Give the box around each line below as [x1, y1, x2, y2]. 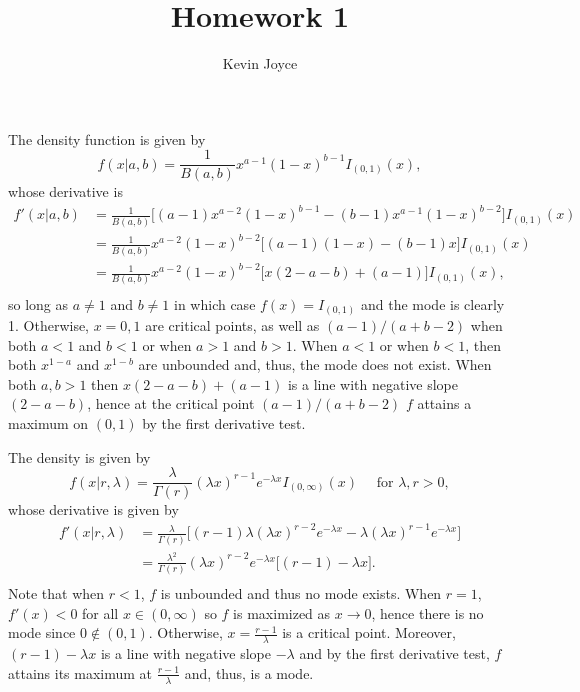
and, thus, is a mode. [184, 662, 314, 683]
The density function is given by [8, 128, 206, 149]
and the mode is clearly [360, 293, 505, 314]
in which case [174, 293, 256, 314]
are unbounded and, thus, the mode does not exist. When [138, 354, 492, 375]
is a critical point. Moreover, [282, 622, 456, 643]
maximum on [8, 413, 89, 434]
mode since [8, 622, 76, 643]
